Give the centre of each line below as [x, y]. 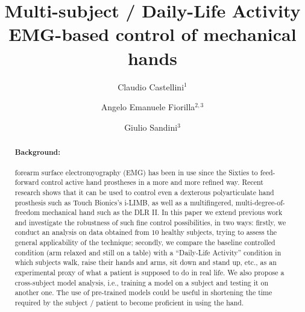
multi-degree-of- [260, 202]
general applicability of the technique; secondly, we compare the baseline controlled [145, 242]
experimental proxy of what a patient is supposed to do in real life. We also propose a [149, 273]
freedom [27, 212]
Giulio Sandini [151, 127]
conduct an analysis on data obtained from [82, 232]
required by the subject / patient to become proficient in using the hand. [129, 303]
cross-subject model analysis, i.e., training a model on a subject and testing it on [142, 282]
